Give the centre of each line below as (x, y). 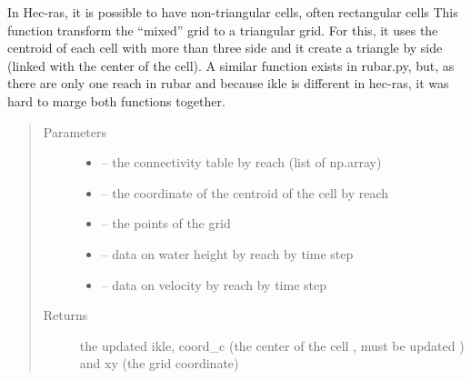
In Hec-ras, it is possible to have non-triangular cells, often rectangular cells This (233, 12)
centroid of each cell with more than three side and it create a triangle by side (225, 48)
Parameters (75, 131)
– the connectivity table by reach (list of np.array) (241, 162)
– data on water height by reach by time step (227, 253)
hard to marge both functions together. (116, 100)
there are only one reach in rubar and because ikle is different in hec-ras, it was (228, 83)
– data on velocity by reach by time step (214, 284)
